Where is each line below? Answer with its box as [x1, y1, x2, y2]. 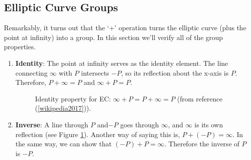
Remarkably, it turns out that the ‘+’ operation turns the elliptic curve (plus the [4, 22, 247, 33]
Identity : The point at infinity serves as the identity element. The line [15, 58, 228, 68]
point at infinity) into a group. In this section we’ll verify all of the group [4, 32, 223, 42]
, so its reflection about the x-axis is [121, 67, 229, 78]
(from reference [177, 93, 223, 103]
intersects [81, 67, 109, 78]
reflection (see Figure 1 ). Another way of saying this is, [15, 129, 180, 139]
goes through [120, 119, 159, 129]
